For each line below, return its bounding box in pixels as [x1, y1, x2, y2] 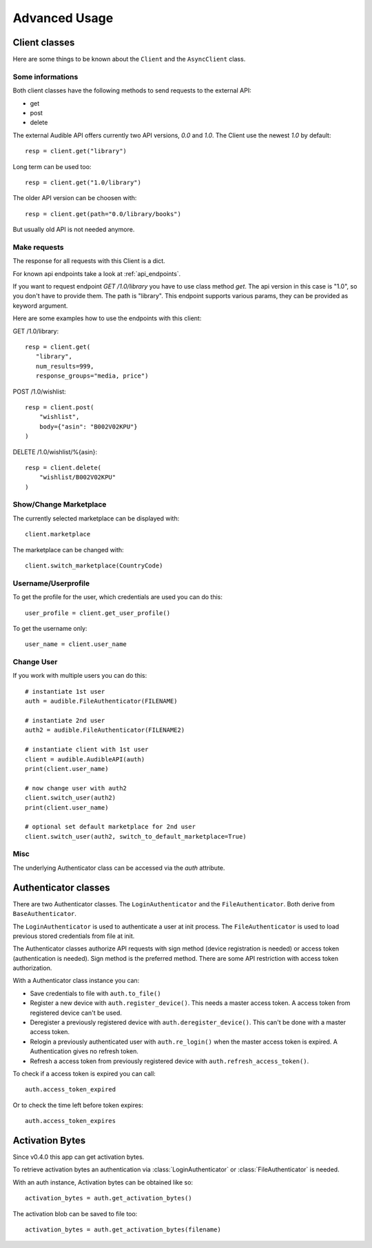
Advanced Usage [12, 10, 114, 26]
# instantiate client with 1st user [25, 745, 149, 754]
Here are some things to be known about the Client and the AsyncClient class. [12, 55, 246, 64]
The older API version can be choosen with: [12, 194, 137, 202]
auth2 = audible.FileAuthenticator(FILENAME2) [25, 726, 185, 734]
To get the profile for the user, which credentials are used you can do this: [12, 593, 223, 601]
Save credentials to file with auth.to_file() [30, 989, 161, 997]
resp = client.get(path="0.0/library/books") [25, 210, 182, 217]
